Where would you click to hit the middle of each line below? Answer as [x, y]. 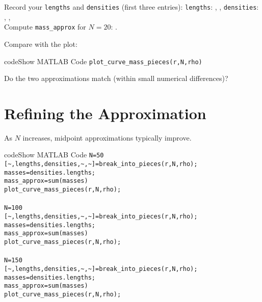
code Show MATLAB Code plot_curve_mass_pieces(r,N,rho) [103, 61]
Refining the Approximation [105, 113]
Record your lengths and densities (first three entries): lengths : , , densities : [132, 7]
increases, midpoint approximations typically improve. [107, 137]
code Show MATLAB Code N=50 [54, 155]
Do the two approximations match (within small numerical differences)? [116, 78]
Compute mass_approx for [45, 27]
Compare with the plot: [41, 44]
